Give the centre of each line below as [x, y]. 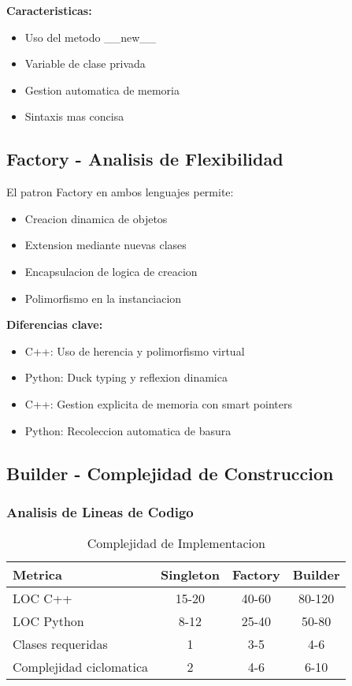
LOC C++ [43, 598]
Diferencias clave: [55, 324]
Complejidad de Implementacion [176, 543]
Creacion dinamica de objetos [96, 218]
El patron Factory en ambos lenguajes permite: [120, 192]
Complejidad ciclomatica [81, 667]
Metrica [37, 575]
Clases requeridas [60, 644]
